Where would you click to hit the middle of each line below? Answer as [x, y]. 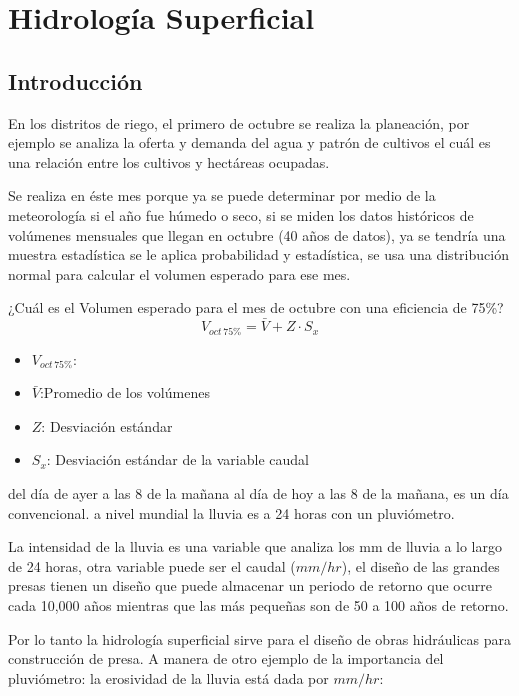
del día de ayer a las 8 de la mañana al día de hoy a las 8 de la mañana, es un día [258, 492]
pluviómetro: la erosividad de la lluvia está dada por [168, 677]
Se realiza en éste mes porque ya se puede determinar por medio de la [222, 195]
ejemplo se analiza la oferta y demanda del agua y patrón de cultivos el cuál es [249, 142]
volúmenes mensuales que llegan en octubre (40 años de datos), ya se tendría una [257, 234]
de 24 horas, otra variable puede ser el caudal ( [152, 565]
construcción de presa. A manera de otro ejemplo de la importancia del [226, 658]
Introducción [75, 80]
